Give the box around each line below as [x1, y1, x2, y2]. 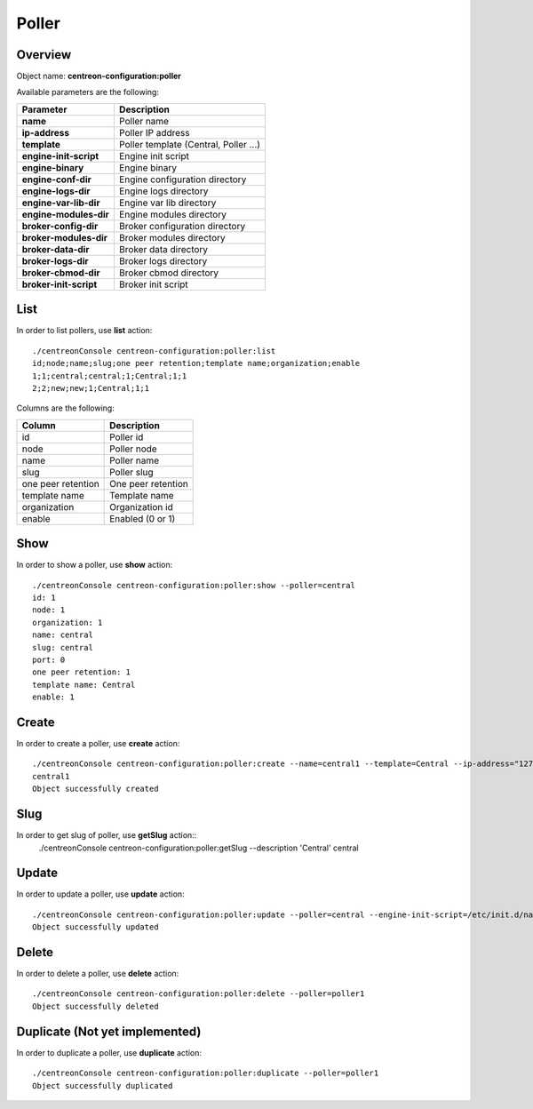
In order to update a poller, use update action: [16, 889, 186, 899]
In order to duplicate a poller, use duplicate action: [16, 1047, 202, 1057]
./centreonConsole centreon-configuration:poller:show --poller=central [32, 580, 355, 590]
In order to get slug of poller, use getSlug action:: [16, 830, 197, 841]
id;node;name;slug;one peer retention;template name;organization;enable [32, 358, 361, 369]
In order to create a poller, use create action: [16, 738, 180, 749]
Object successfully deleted [32, 1001, 159, 1011]
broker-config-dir [21, 219, 99, 232]
